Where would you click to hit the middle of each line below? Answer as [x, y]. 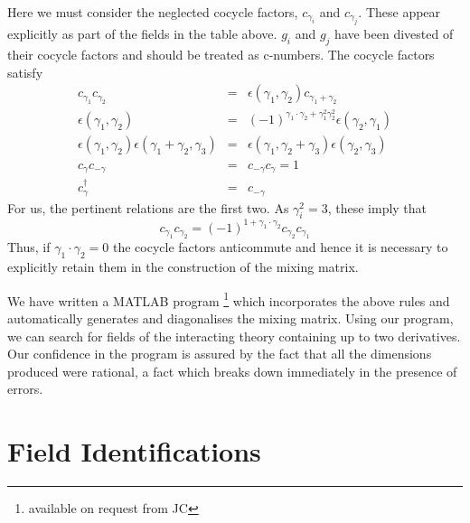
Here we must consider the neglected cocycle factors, [153, 12]
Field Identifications [134, 451]
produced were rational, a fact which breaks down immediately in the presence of [232, 371]
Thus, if [29, 247]
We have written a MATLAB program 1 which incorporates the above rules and [229, 299]
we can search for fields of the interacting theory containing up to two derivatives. [234, 336]
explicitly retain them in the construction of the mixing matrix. [183, 267]
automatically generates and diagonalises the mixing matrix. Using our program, [230, 318]
